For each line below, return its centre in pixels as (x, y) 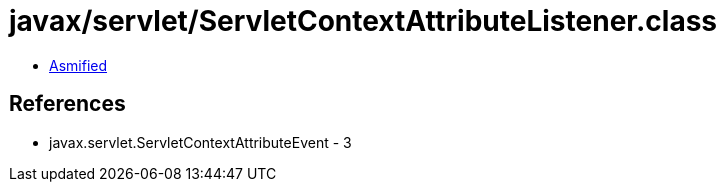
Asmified (78, 65)
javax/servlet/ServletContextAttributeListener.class (363, 21)
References (67, 104)
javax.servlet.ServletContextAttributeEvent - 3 (200, 142)
